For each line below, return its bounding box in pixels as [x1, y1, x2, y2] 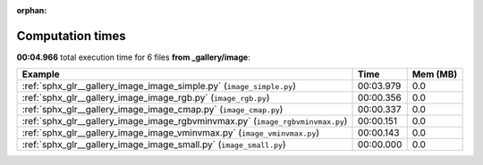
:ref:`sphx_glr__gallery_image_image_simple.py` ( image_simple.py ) [21, 80, 297, 93]
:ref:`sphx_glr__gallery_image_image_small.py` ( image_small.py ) [21, 138, 286, 151]
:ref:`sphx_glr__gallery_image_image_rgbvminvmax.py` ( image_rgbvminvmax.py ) [21, 115, 348, 128]
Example [21, 68, 60, 80]
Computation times [16, 28, 126, 44]
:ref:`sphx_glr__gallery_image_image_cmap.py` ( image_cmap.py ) [21, 103, 284, 116]
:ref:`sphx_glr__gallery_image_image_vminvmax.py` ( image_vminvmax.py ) [21, 127, 320, 139]
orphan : [16, 5, 47, 15]
